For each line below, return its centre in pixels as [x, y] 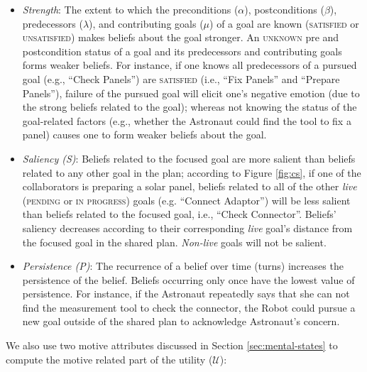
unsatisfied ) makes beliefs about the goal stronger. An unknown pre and [181, 37]
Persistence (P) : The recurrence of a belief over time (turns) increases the [183, 266]
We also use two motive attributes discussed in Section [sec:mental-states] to [172, 345]
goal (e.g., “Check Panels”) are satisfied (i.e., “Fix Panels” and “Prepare [181, 78]
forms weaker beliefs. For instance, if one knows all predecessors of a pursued [190, 65]
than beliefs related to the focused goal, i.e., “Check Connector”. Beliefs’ [179, 214]
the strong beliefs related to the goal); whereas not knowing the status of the [190, 107]
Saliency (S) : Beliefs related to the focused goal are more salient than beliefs [189, 158]
